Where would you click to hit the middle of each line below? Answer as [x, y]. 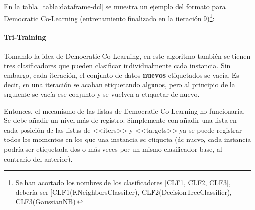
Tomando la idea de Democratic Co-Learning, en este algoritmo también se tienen [127, 56]
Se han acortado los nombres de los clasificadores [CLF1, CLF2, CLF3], [123, 182]
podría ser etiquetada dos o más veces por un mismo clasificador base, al [113, 149]
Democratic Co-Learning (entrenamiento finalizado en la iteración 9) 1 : [109, 17]
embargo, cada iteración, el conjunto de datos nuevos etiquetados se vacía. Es [122, 75]
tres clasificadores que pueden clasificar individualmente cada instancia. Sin [117, 65]
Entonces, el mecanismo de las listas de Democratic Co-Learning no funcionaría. [125, 110]
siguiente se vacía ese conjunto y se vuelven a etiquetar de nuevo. [102, 94]
